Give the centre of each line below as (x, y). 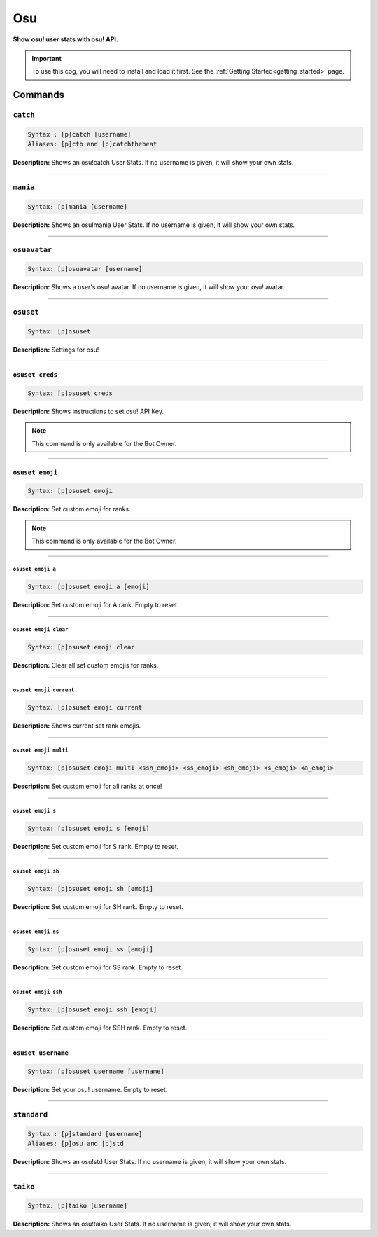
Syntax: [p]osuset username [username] (96, 1071)
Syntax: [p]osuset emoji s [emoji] (89, 829)
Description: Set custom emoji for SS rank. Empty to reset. (98, 967)
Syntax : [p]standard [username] (85, 1134)
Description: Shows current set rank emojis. (77, 726)
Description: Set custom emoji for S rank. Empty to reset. (96, 847)
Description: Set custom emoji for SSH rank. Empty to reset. (100, 1028)
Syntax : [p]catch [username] (79, 134)
